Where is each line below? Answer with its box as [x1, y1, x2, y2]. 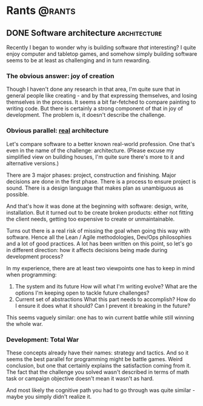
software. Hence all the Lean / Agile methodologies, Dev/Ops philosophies [6, 233, 192, 241]
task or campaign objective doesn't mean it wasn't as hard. [6, 374, 155, 382]
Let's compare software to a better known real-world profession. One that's [6, 140, 195, 147]
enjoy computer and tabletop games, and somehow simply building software [6, 50, 198, 58]
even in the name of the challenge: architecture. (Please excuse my [6, 147, 175, 154]
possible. [6, 190, 29, 198]
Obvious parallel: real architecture [6, 127, 109, 135]
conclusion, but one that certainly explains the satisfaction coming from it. [6, 362, 191, 369]
